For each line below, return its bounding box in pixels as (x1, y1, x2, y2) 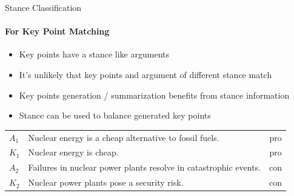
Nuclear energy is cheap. (28, 146, 119, 158)
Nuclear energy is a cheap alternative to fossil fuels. (28, 131, 219, 143)
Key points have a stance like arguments (19, 48, 169, 60)
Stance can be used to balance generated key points (19, 109, 211, 122)
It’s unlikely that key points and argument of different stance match (19, 68, 272, 80)
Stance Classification (5, 1, 82, 13)
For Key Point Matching (5, 25, 110, 38)
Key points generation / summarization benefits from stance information (19, 88, 290, 101)
